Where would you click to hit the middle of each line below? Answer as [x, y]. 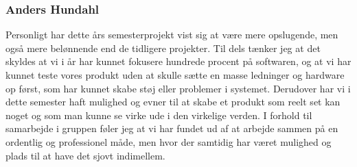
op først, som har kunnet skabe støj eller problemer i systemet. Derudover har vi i [178, 88]
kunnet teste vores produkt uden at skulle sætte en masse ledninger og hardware [175, 75]
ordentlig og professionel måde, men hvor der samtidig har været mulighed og [169, 141]
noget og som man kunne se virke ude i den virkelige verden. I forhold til [159, 115]
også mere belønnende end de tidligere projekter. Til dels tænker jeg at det [163, 48]
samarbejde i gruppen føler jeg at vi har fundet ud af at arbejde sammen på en [172, 128]
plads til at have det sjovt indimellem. [85, 155]
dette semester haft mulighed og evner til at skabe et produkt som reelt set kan [173, 102]
